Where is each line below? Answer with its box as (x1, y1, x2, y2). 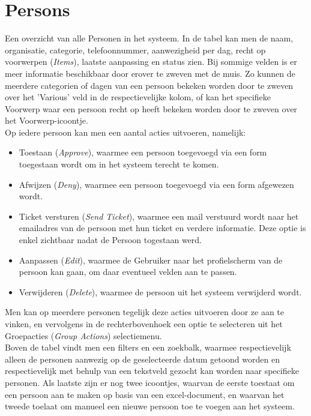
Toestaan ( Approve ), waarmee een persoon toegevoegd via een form (19, 146, 267, 158)
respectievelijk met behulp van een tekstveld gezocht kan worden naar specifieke (5, 364, 299, 377)
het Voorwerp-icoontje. (5, 114, 88, 127)
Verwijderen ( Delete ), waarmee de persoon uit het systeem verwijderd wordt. (19, 285, 302, 298)
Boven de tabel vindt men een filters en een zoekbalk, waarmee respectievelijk (5, 341, 291, 354)
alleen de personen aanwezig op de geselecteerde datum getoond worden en (5, 352, 280, 365)
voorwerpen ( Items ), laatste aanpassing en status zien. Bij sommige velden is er (5, 55, 297, 68)
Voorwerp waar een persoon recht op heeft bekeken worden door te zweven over (5, 102, 297, 115)
